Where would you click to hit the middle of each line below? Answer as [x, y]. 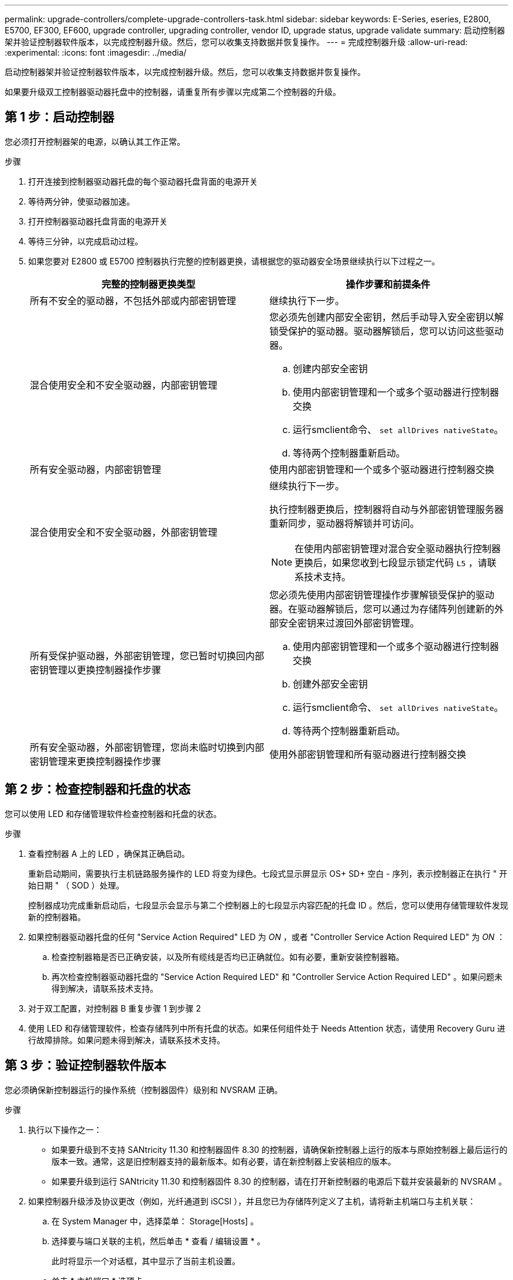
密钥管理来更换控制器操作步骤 [96, 761]
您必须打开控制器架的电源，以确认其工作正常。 [95, 141]
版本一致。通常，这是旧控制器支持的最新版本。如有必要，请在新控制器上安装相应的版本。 [224, 1161]
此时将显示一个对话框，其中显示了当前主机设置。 [146, 1261]
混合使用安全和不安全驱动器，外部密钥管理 [124, 532]
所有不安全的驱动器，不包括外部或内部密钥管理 [133, 300]
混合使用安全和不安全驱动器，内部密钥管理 [124, 385]
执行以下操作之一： [65, 1129]
